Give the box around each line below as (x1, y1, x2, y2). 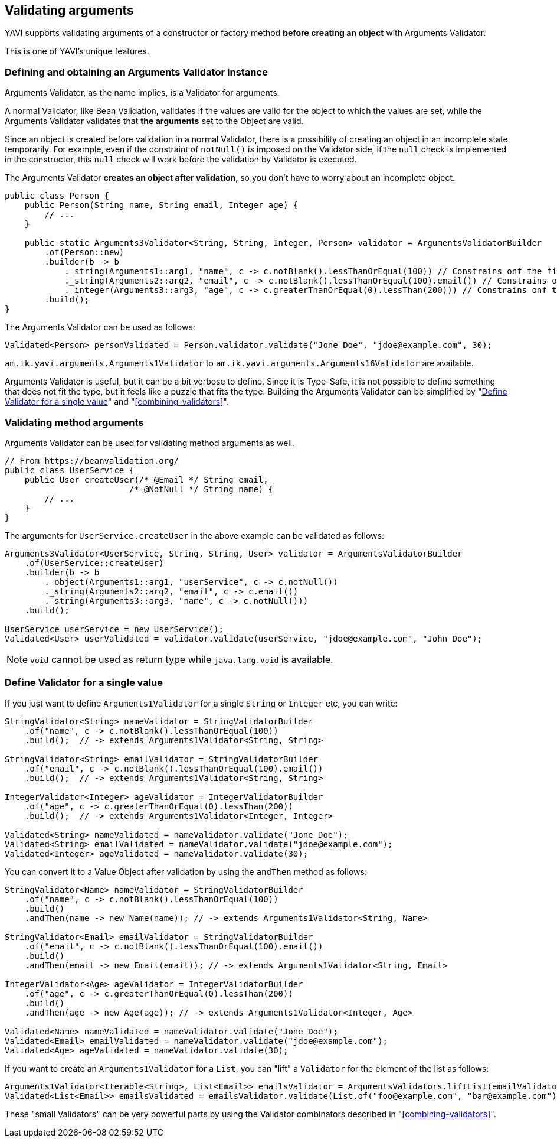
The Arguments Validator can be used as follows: (5, 322, 195, 333)
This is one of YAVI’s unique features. (5, 46, 149, 57)
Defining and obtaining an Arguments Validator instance (5, 66, 268, 78)
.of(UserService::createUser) (24, 558, 164, 568)
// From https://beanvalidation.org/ (5, 456, 179, 466)
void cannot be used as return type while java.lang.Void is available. (30, 653, 333, 665)
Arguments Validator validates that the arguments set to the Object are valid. (5, 116, 304, 126)
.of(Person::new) (44, 248, 124, 258)
